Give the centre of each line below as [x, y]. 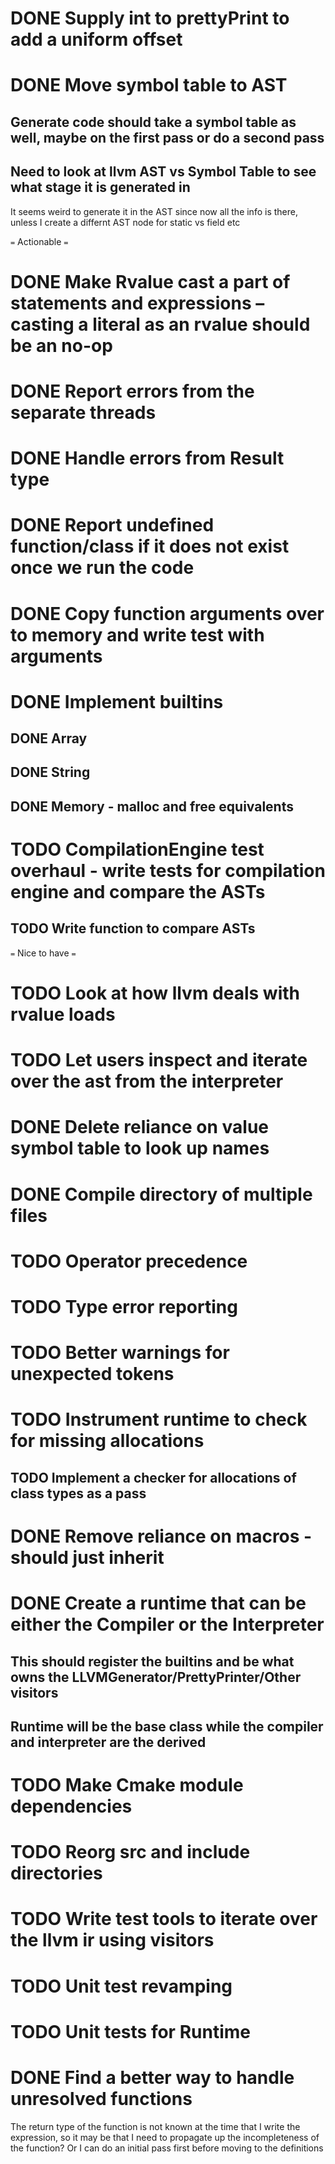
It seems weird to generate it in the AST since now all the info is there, [154, 211]
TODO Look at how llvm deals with [155, 993]
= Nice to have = [43, 953]
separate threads [83, 412]
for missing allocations [107, 1441]
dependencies [71, 1806]
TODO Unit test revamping [121, 1986]
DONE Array [49, 738]
